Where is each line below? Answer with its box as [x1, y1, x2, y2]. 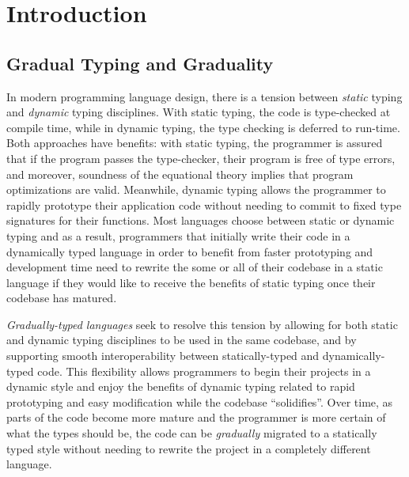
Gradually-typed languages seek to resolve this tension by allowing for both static [6, 316, 398, 332]
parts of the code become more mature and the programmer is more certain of [6, 409, 386, 426]
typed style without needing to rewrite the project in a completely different [6, 440, 371, 456]
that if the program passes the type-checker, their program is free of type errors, [6, 150, 396, 166]
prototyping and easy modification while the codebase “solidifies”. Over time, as [6, 393, 393, 410]
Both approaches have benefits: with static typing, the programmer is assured [6, 134, 383, 151]
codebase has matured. [6, 290, 117, 306]
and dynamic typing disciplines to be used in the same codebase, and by [6, 331, 357, 348]
